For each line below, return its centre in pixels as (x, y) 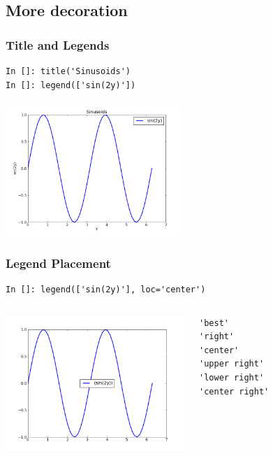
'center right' (234, 391)
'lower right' (232, 377)
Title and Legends (58, 44)
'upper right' (232, 364)
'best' (214, 323)
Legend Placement (58, 263)
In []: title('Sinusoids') (68, 71)
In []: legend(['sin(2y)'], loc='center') (106, 290)
